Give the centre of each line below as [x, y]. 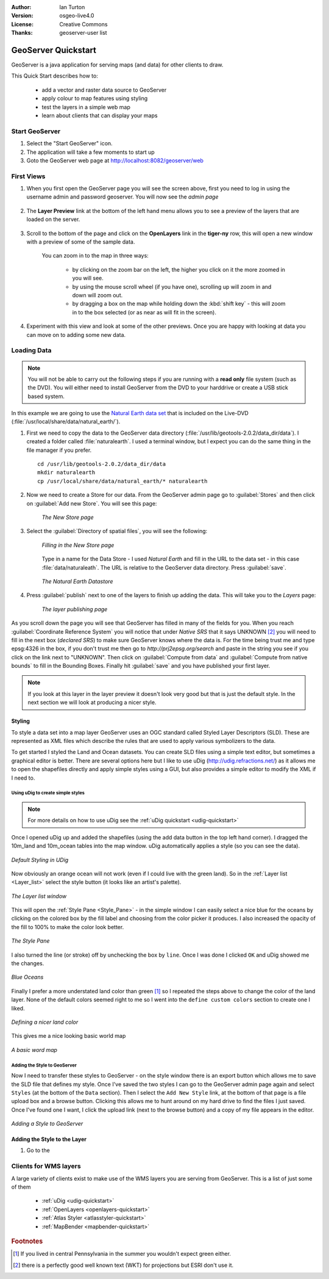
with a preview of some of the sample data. [81, 242]
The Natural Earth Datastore [77, 581]
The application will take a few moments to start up [90, 152]
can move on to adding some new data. [76, 335]
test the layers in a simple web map [86, 107]
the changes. [28, 963]
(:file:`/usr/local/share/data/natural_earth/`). [66, 422]
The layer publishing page [75, 609]
